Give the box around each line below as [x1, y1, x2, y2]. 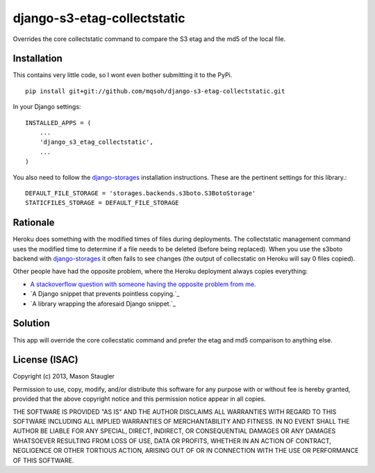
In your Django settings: [12, 103, 81, 111]
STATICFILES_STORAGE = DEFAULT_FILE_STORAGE [25, 199, 180, 207]
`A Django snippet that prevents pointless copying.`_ [30, 290, 180, 298]
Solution [12, 317, 50, 329]
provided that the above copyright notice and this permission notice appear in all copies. [12, 395, 267, 403]
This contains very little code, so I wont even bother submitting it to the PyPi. [12, 71, 233, 79]
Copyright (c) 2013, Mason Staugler [12, 372, 115, 381]
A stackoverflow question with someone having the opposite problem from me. [30, 280, 256, 288]
